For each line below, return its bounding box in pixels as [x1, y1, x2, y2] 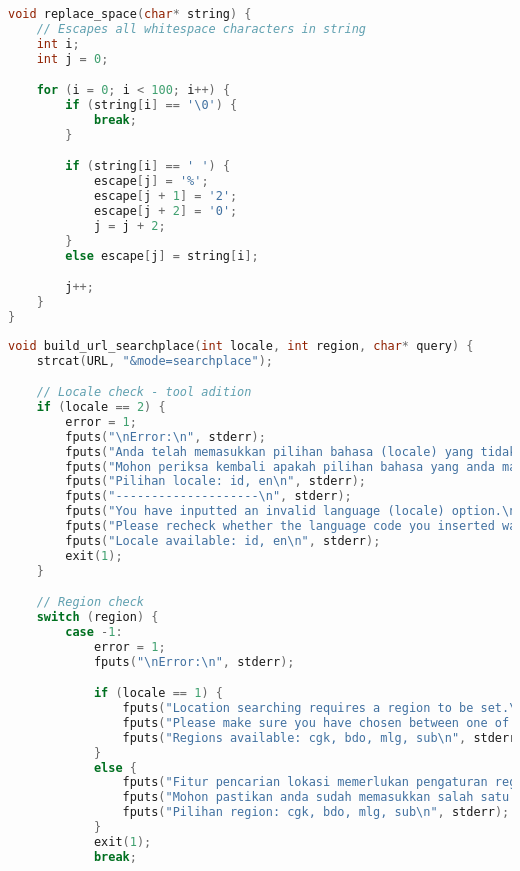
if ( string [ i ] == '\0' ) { [65, 98, 238, 113]
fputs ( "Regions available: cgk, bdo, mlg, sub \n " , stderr [122, 730, 517, 745]
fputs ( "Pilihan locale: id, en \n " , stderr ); [65, 474, 367, 489]
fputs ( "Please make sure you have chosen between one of [122, 715, 510, 730]
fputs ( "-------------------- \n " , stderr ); [65, 489, 352, 504]
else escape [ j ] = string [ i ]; [65, 248, 259, 263]
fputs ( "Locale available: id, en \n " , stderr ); [65, 533, 381, 548]
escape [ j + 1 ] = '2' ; [93, 189, 238, 204]
